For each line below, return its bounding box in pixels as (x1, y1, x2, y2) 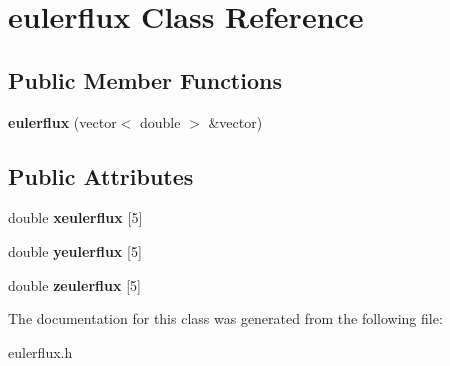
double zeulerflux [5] (8, 274, 141, 295)
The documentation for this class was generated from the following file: (8, 308, 443, 329)
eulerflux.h (8, 341, 73, 362)
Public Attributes (8, 160, 194, 191)
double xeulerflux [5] (8, 207, 143, 228)
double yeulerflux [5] (8, 240, 142, 261)
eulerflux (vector (8, 111, 117, 132)
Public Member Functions (8, 64, 282, 95)
